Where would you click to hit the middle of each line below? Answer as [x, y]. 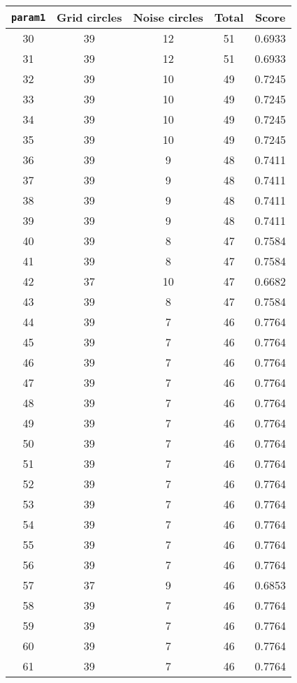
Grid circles [89, 17]
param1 [29, 17]
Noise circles [168, 17]
